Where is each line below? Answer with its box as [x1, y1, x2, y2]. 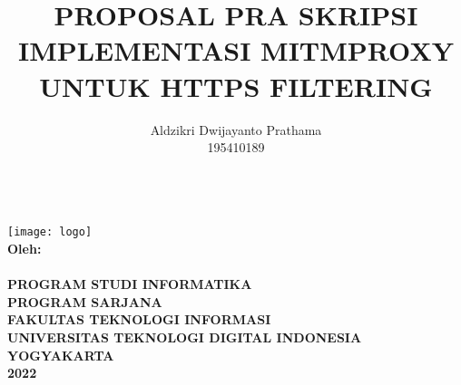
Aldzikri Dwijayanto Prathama [150, 120, 322, 139]
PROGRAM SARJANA [7, 292, 162, 311]
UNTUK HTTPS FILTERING [39, 67, 433, 104]
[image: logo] [7, 226, 93, 239]
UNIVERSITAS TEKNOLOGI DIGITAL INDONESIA [7, 327, 362, 346]
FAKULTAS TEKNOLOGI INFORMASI [7, 310, 271, 329]
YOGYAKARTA [7, 345, 114, 364]
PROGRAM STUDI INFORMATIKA [7, 274, 252, 294]
